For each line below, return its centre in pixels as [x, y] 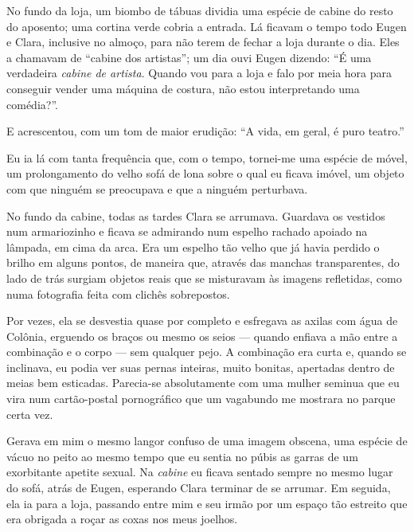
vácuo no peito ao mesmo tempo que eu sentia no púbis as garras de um [182, 456]
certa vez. [30, 414]
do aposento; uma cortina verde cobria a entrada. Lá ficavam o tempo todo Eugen [207, 26]
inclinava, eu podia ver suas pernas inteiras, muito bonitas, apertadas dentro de [201, 367]
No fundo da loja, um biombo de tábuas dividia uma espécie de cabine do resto [200, 10]
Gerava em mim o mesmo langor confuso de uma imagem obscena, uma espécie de [207, 441]
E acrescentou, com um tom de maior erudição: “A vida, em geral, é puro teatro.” [205, 131]
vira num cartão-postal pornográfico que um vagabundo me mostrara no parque [201, 399]
